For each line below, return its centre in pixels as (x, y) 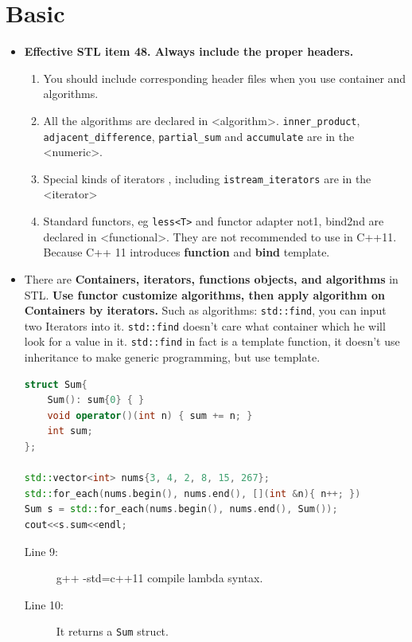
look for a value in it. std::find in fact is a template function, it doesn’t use (212, 341)
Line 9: (41, 551)
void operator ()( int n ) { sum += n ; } (150, 415)
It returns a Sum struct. (112, 631)
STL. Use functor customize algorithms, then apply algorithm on (204, 294)
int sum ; (70, 431)
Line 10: (44, 604)
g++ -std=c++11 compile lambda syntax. (159, 578)
